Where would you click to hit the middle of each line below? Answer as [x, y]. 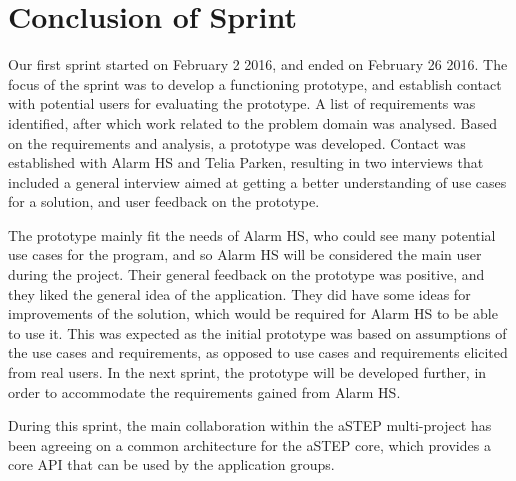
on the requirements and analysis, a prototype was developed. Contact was [237, 142]
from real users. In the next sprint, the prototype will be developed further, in [247, 372]
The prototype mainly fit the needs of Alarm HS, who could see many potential [252, 234]
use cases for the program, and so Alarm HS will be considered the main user [245, 254]
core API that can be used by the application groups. [171, 464]
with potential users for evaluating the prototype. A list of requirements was [242, 103]
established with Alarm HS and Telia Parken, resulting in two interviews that [246, 162]
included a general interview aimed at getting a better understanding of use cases [257, 181]
